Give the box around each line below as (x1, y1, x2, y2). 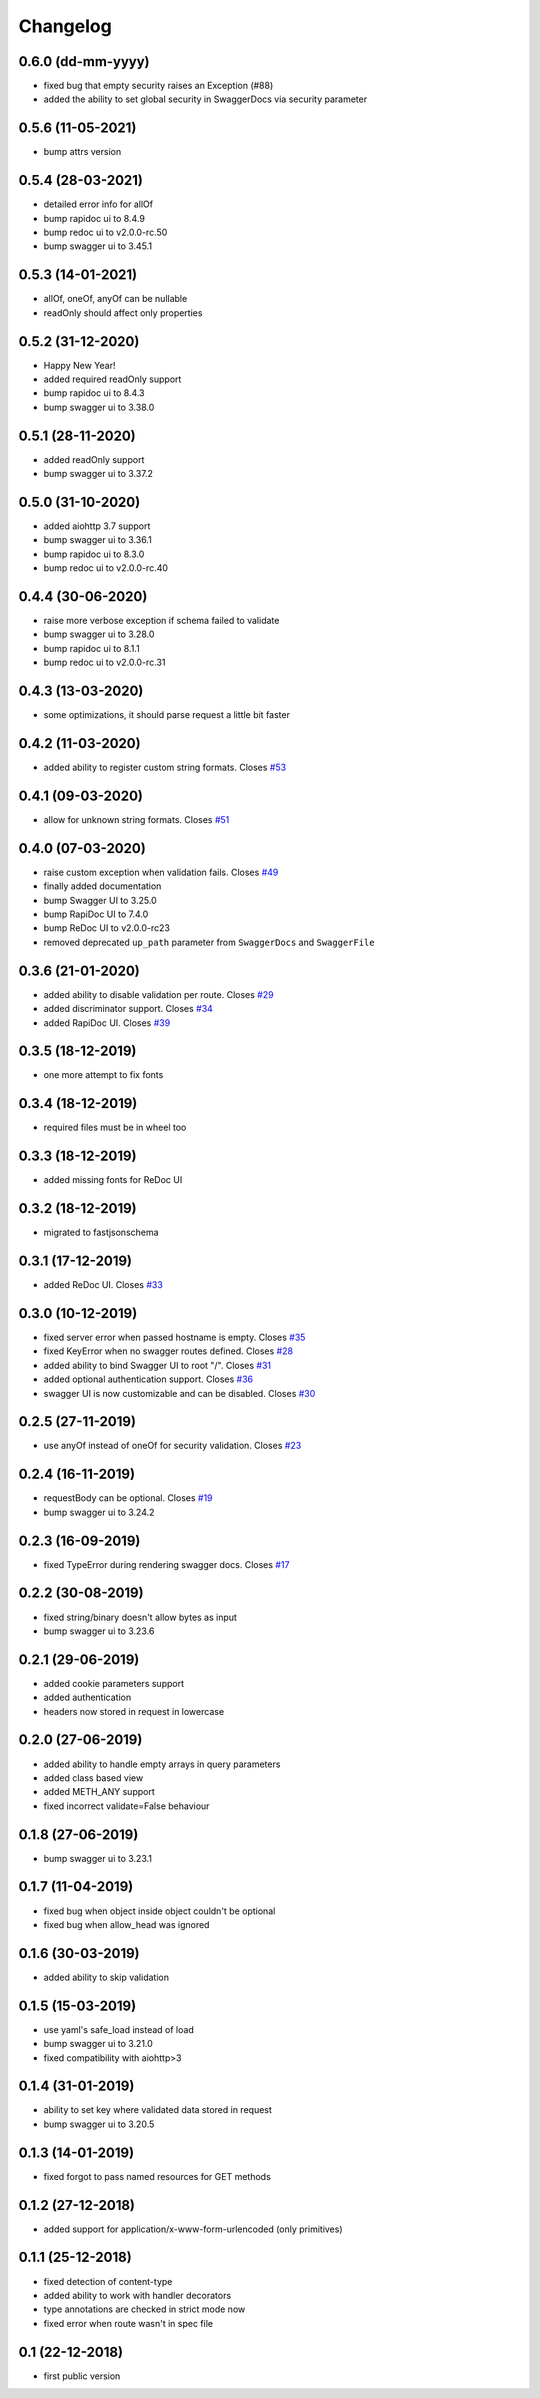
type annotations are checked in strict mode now (43, 2303, 246, 2315)
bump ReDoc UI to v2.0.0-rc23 (43, 922, 170, 934)
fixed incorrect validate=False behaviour (43, 1800, 210, 1812)
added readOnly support (43, 453, 145, 465)
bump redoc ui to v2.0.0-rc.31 (43, 656, 166, 669)
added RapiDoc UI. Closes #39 (43, 1016, 171, 1029)
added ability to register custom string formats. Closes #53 (43, 761, 287, 774)
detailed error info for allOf (43, 198, 154, 210)
